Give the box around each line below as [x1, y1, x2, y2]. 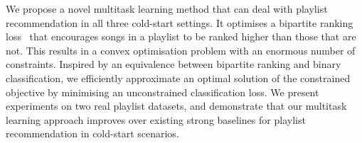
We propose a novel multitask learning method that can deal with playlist [6, 1, 328, 16]
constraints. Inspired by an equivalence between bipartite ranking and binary [6, 57, 341, 71]
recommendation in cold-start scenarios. [6, 126, 179, 141]
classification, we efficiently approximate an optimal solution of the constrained [6, 70, 351, 85]
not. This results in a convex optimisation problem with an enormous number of [6, 42, 356, 57]
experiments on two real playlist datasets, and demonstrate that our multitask [6, 98, 347, 113]
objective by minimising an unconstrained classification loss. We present [6, 84, 319, 99]
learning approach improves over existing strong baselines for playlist [6, 112, 306, 127]
